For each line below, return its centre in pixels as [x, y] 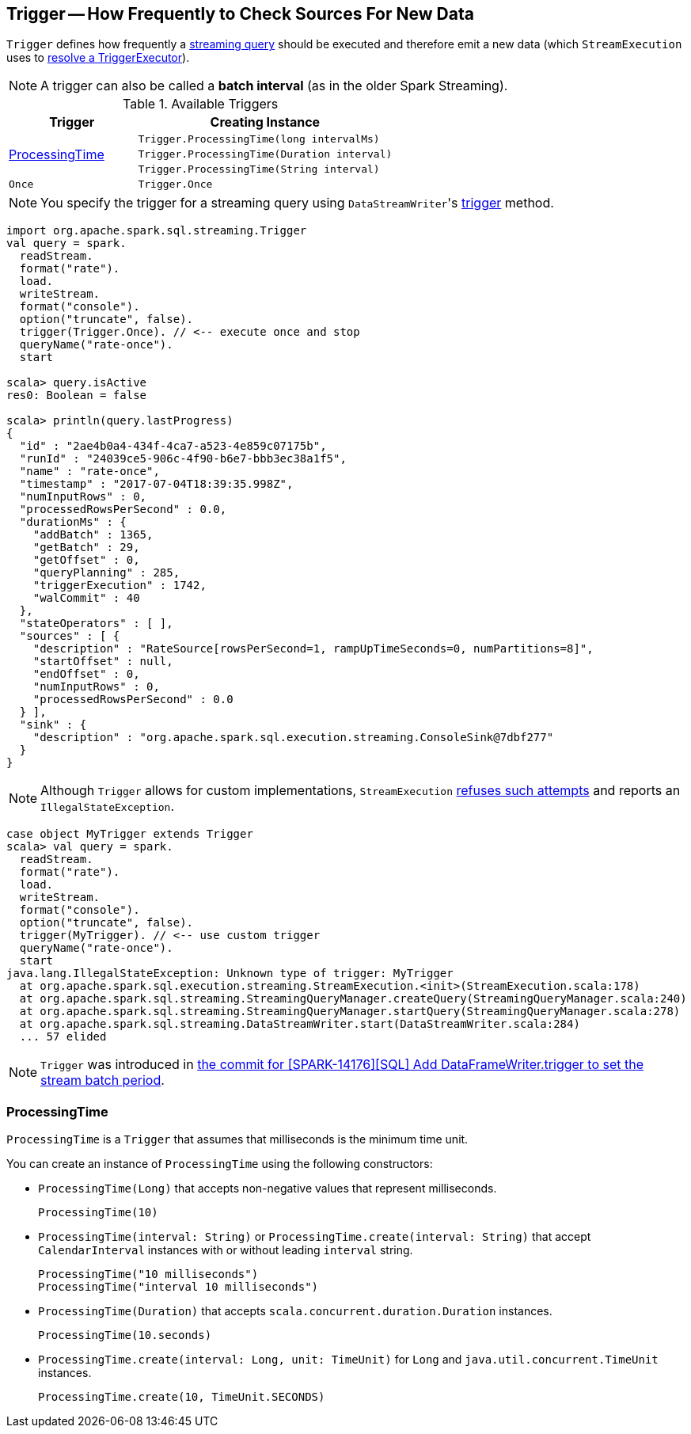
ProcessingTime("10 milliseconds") [148, 1274]
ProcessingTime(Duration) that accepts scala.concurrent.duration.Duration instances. [295, 1311]
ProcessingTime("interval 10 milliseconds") [178, 1287]
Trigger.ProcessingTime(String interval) [259, 169]
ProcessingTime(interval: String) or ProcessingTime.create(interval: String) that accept [315, 1237]
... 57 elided [63, 1037]
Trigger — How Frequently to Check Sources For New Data [240, 14]
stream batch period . [103, 1080]
